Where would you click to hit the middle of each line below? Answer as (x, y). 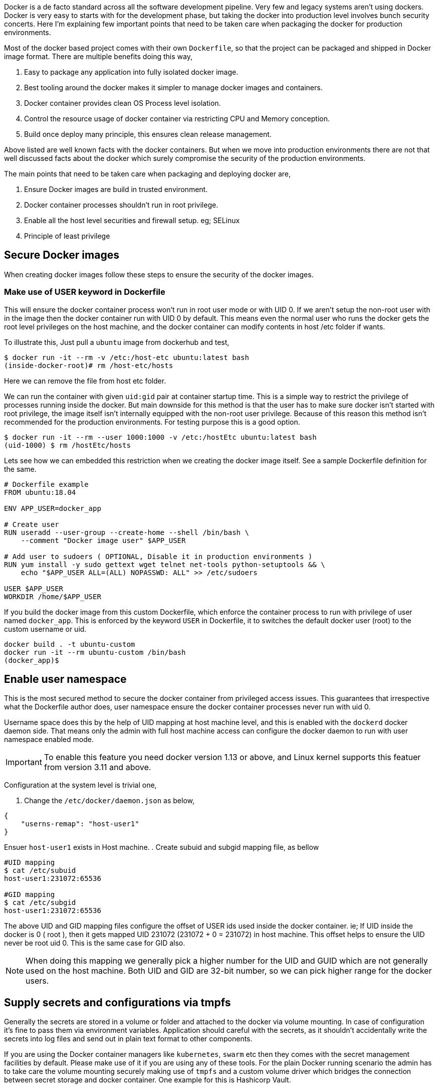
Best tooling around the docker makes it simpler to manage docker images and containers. (173, 87)
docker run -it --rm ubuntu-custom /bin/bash (95, 652)
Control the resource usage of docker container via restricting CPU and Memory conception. (177, 119)
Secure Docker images (62, 255)
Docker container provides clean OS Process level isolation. (123, 103)
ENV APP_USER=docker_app (53, 508)
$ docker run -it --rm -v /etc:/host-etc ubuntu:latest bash (127, 357)
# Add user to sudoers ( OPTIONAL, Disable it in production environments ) (158, 556)
